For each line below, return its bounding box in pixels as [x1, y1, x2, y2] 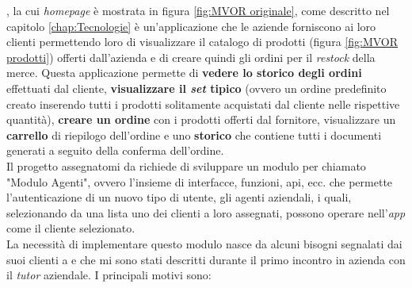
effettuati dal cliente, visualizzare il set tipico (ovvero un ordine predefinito [6, 79, 387, 96]
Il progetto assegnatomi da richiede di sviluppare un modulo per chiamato [6, 157, 366, 174]
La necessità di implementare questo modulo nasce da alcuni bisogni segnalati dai [6, 235, 402, 252]
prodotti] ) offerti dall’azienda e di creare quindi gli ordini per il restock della [6, 48, 376, 65]
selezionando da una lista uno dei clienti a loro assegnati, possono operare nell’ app [6, 204, 406, 221]
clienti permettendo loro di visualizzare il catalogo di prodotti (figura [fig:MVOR [6, 33, 399, 50]
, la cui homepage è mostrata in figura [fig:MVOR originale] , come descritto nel [6, 2, 390, 18]
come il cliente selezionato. [6, 220, 135, 236]
